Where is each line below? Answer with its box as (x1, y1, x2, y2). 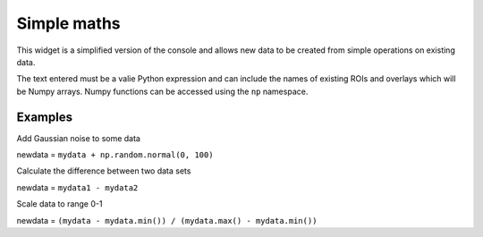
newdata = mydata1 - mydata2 (16, 182, 139, 192)
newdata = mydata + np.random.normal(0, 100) (16, 149, 214, 160)
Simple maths (16, 13, 121, 33)
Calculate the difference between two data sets (16, 165, 191, 176)
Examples (16, 109, 73, 124)
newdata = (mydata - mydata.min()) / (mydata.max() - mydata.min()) (16, 215, 318, 225)
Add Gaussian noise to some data (16, 132, 140, 143)
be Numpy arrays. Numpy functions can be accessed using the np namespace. (16, 86, 309, 97)
